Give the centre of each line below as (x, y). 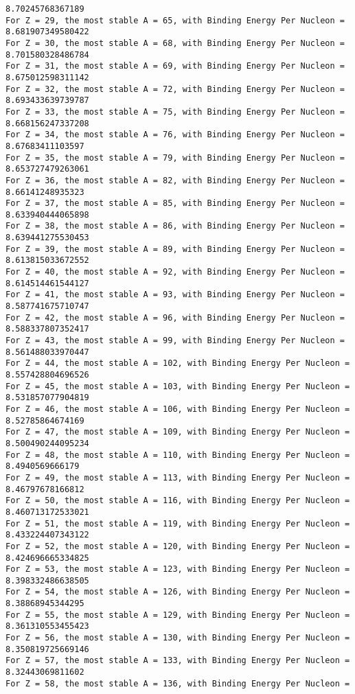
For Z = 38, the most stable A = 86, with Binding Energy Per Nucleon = (175, 226)
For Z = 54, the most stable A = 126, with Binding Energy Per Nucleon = (178, 592)
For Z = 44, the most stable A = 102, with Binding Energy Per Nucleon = (178, 363)
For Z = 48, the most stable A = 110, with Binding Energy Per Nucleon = (178, 455)
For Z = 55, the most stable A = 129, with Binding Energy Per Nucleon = (178, 615)
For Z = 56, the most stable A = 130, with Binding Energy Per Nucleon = (178, 638)
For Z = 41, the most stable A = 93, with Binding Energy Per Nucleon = (175, 295)
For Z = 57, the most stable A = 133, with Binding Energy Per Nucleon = (178, 661)
